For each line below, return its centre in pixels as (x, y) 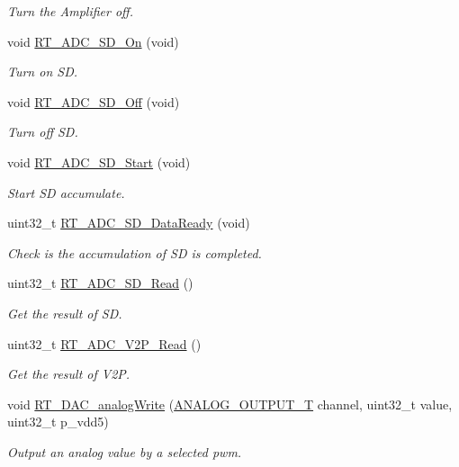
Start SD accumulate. (66, 192)
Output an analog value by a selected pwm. (125, 451)
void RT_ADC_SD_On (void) (93, 41)
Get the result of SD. (65, 313)
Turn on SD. (43, 72)
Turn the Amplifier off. (70, 11)
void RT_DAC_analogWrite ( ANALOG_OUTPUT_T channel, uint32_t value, (230, 404)
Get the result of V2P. (69, 374)
